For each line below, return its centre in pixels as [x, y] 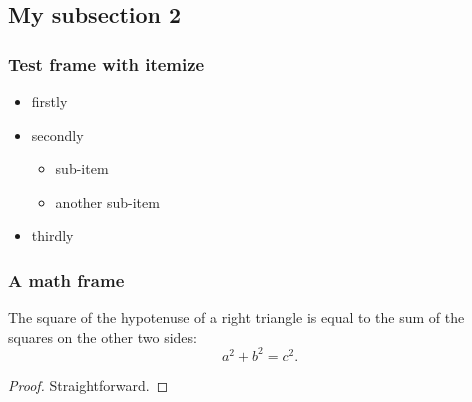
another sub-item [107, 201]
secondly [57, 134]
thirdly [52, 235]
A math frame [66, 279]
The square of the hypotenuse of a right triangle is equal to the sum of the [236, 317]
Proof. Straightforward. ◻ [88, 384]
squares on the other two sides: [102, 336]
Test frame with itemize [106, 63]
